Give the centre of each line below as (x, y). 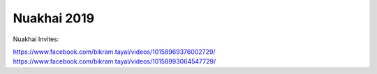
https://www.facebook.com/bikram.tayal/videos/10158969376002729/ (114, 52)
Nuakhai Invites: (36, 39)
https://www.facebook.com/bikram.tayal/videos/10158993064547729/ (114, 61)
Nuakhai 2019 (53, 18)
